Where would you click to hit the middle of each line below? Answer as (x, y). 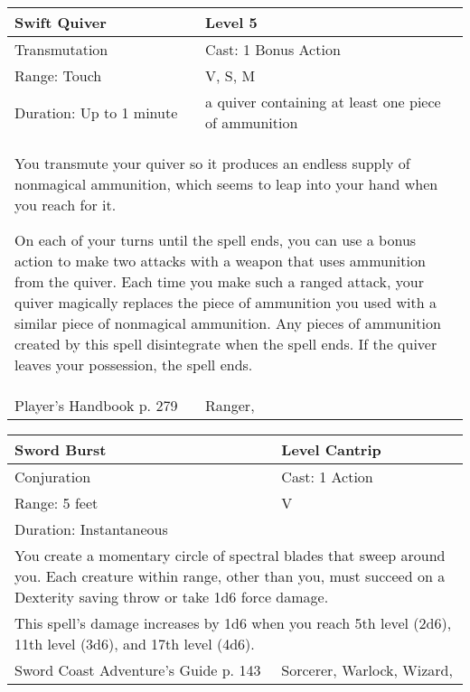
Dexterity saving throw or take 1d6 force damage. (172, 597)
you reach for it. (66, 205)
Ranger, (230, 405)
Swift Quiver (61, 22)
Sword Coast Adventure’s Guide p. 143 (138, 670)
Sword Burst (61, 449)
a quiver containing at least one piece (323, 102)
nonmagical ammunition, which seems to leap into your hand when (226, 184)
